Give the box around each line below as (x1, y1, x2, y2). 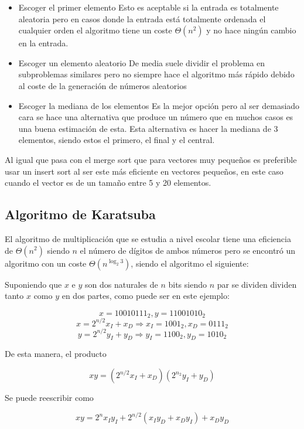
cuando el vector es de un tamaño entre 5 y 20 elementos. (5, 176, 211, 189)
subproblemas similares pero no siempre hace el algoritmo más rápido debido (18, 68, 295, 80)
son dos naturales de (85, 278, 158, 290)
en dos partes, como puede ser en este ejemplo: (62, 290, 230, 302)
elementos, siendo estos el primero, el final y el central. (18, 134, 215, 146)
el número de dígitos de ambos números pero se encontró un (80, 244, 296, 256)
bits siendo (168, 278, 207, 290)
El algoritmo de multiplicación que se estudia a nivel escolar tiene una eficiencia (5, 232, 291, 244)
